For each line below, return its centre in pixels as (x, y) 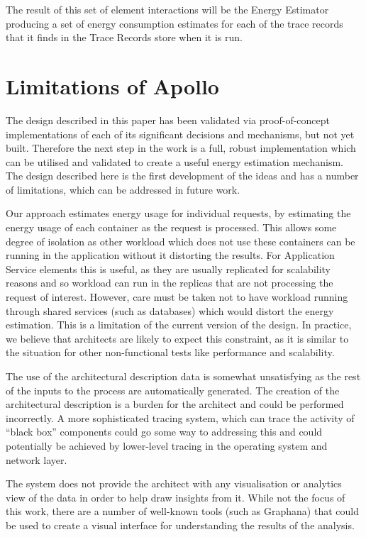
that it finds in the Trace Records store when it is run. (124, 37)
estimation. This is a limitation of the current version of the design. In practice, (179, 325)
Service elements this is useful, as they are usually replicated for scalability (168, 268)
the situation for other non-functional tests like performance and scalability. (170, 352)
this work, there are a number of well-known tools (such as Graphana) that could (182, 511)
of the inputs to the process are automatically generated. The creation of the (173, 390)
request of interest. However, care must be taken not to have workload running (177, 297)
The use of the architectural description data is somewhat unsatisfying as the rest (183, 376)
